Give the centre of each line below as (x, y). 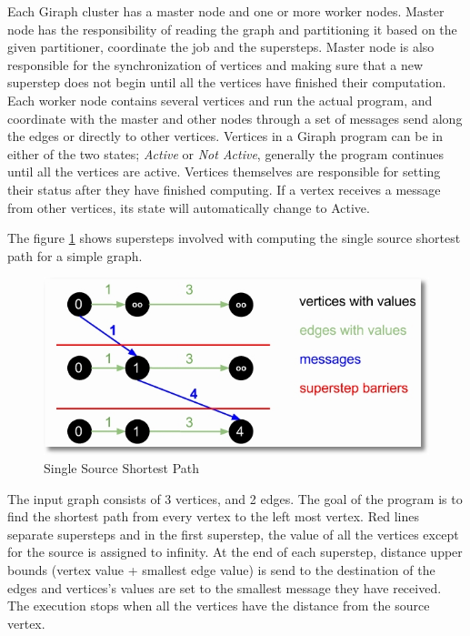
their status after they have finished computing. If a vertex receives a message (224, 189)
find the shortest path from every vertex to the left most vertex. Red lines (213, 516)
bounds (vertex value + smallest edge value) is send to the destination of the (221, 569)
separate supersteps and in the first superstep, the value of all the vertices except (233, 534)
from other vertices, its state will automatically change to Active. (189, 207)
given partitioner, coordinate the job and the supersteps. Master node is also (221, 47)
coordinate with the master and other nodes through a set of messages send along (235, 118)
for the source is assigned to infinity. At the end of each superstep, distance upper (235, 552)
